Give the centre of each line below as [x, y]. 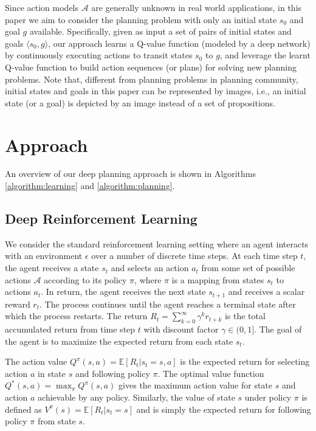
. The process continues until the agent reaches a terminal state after [168, 304]
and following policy [112, 373]
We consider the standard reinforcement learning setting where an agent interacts [157, 243]
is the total [245, 316]
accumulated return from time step [70, 329]
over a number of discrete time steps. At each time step [194, 256]
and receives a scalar [266, 291]
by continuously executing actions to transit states [99, 55]
